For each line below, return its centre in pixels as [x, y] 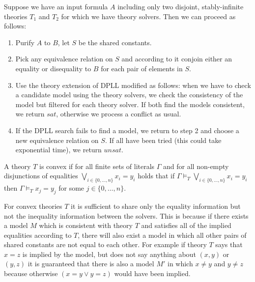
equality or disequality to [53, 68]
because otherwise [31, 273]
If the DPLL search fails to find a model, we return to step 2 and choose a [127, 130]
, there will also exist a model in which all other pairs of [162, 235]
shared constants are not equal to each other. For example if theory [105, 244]
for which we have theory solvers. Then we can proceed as [148, 16]
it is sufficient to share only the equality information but [156, 206]
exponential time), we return [58, 150]
